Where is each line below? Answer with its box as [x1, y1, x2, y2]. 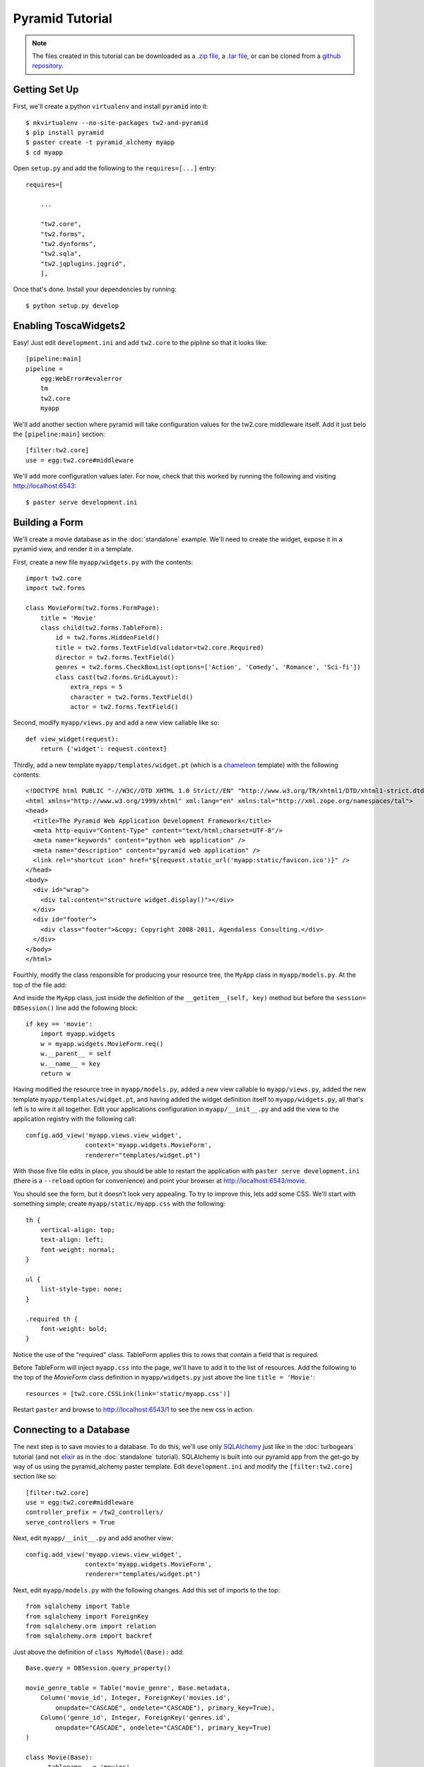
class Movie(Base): [25, 1753, 93, 1761]
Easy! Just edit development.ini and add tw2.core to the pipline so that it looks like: [13, 338, 268, 346]
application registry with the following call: [13, 1115, 136, 1123]
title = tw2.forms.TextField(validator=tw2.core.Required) [55, 643, 264, 652]
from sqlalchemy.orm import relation [25, 1622, 157, 1630]
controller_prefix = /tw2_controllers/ [25, 1508, 164, 1516]
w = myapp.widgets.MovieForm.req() [40, 1040, 164, 1047]
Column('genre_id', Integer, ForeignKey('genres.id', [40, 1714, 231, 1722]
